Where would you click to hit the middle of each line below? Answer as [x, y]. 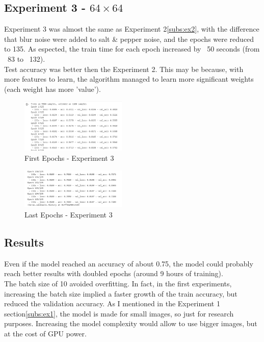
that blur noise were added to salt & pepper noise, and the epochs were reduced [129, 39]
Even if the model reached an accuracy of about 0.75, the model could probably [129, 263]
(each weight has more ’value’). [52, 89]
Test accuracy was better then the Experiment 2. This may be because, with [124, 69]
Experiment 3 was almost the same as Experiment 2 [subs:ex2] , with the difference [132, 29]
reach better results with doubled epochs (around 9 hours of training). [114, 273]
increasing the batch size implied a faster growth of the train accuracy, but [121, 293]
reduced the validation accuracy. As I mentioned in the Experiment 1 [112, 303]
